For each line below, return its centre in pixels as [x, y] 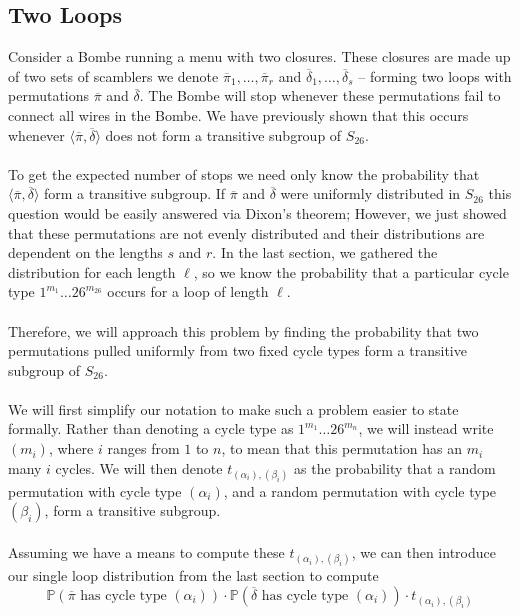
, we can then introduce [423, 552]
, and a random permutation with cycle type [360, 490]
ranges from [143, 448]
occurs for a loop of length [188, 291]
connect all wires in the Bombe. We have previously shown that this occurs [238, 114]
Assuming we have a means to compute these [146, 552]
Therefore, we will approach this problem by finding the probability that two [243, 330]
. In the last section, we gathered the [325, 252]
